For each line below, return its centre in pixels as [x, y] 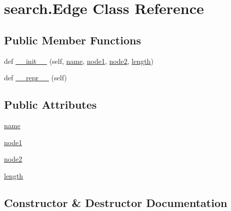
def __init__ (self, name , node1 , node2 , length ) [79, 61]
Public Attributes [50, 105]
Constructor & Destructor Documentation [116, 202]
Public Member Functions [72, 40]
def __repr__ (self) [35, 78]
